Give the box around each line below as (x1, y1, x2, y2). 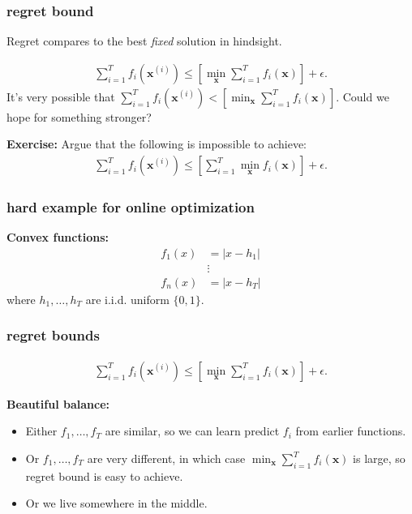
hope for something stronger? (6, 108, 152, 125)
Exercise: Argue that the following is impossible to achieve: (6, 135, 307, 152)
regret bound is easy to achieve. (25, 467, 183, 484)
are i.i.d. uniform (85, 290, 170, 307)
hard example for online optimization (6, 196, 255, 216)
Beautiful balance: (6, 395, 110, 412)
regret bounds (6, 325, 100, 345)
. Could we (336, 88, 389, 105)
